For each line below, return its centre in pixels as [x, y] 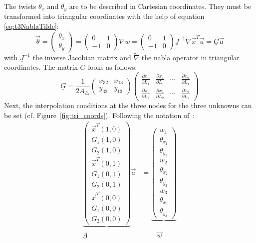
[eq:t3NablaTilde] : [31, 26]
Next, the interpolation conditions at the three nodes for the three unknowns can [128, 105]
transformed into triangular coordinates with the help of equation [104, 16]
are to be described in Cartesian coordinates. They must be [160, 6]
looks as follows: [113, 67]
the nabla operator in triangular [190, 57]
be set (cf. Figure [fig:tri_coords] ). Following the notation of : [100, 115]
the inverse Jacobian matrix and [82, 57]
